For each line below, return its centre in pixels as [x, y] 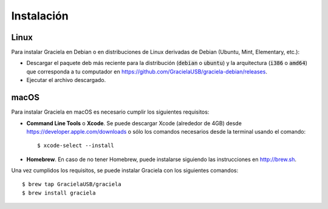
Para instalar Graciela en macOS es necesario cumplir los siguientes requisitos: [110, 112]
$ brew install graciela [59, 193]
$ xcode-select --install [76, 146]
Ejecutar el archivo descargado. [66, 80]
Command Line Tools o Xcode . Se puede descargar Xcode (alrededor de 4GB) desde [134, 123]
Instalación [40, 16]
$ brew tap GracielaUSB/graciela [72, 184]
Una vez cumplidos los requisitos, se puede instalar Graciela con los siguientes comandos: [125, 171]
